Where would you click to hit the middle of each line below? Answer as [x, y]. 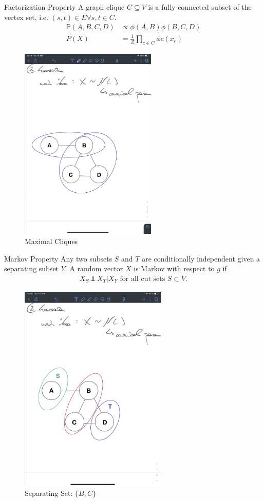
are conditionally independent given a [201, 258]
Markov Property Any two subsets [58, 258]
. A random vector [94, 268]
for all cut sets [143, 279]
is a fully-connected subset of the [200, 7]
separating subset [32, 268]
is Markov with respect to [174, 268]
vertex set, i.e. [26, 17]
